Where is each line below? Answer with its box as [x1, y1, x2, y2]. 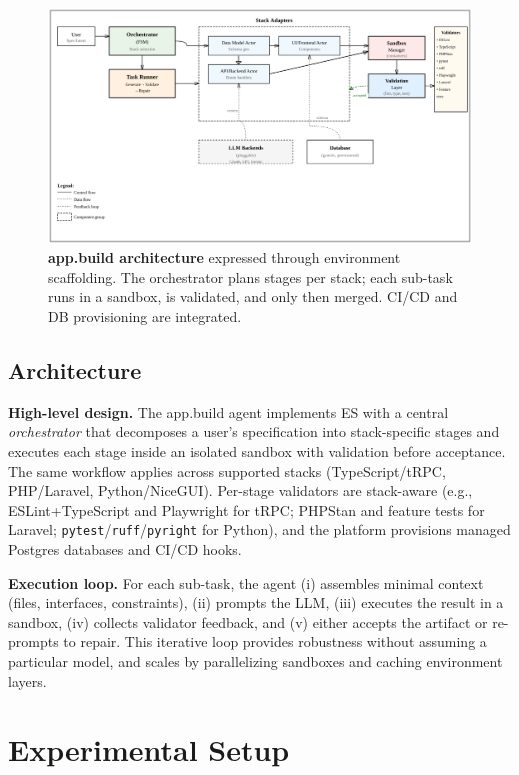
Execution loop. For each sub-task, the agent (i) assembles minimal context [8, 572, 484, 593]
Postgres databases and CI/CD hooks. [8, 538, 242, 559]
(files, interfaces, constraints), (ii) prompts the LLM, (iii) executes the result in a [8, 592, 504, 613]
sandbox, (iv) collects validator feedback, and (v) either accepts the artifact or [8, 611, 488, 632]
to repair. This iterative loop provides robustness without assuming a [63, 631, 487, 652]
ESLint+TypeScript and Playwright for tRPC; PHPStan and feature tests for [8, 499, 485, 520]
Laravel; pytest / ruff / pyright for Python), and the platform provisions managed [8, 519, 511, 540]
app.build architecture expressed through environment [48, 247, 401, 268]
